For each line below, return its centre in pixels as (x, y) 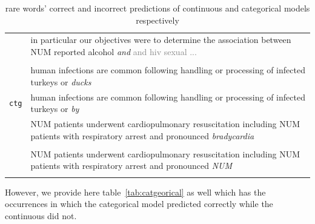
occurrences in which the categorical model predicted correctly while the (139, 204)
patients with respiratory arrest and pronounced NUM (131, 166)
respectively (157, 20)
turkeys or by (55, 109)
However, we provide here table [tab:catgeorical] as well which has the (135, 192)
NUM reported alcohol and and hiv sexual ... (114, 52)
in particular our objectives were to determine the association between (161, 40)
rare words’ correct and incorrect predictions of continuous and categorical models (157, 8)
